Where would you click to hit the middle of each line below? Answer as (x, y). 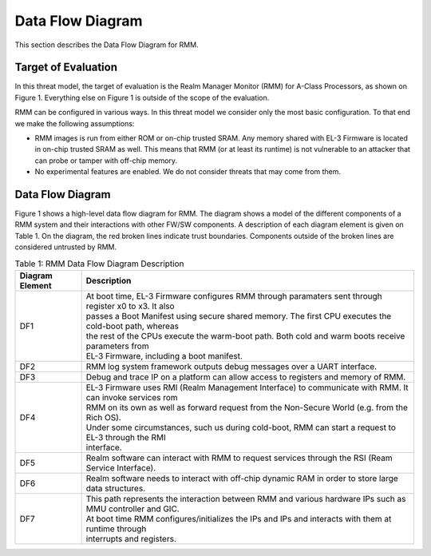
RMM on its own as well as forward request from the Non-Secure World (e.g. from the (247, 407)
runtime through (116, 529)
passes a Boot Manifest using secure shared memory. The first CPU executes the (239, 316)
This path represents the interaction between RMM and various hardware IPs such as (246, 499)
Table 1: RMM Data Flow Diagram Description (99, 264)
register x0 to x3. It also (130, 306)
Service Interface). (121, 468)
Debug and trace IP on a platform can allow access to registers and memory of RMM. (246, 377)
